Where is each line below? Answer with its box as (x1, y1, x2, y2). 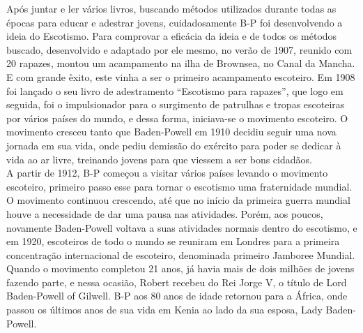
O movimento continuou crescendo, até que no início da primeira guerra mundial (6, 193, 350, 207)
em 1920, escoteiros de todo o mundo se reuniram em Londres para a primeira (6, 234, 340, 249)
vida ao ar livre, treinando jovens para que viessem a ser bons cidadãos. (6, 151, 312, 166)
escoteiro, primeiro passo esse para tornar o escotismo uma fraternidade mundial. (6, 179, 353, 193)
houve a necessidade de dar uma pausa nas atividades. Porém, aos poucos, (6, 206, 323, 221)
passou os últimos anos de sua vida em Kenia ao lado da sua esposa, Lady (6, 302, 323, 317)
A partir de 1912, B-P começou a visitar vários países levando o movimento (6, 165, 328, 180)
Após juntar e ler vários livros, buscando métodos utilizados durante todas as (6, 1, 337, 15)
